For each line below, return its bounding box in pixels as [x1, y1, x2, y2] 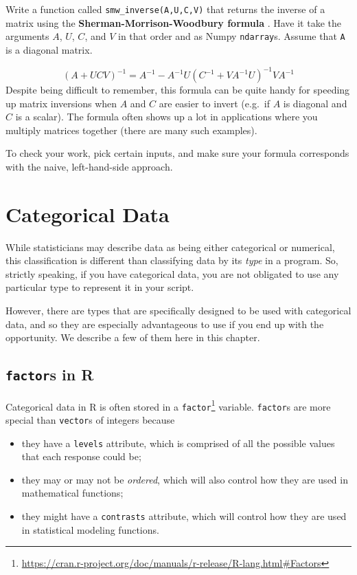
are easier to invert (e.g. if [159, 96, 270, 110]
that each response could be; [21, 449, 141, 464]
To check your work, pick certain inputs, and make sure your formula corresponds [5, 146, 349, 160]
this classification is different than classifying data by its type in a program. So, [5, 253, 338, 268]
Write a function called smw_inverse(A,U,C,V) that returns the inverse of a [5, 2, 325, 16]
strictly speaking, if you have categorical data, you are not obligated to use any [5, 266, 339, 281]
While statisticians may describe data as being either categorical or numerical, [5, 239, 335, 254]
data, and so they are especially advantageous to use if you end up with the [5, 316, 324, 331]
